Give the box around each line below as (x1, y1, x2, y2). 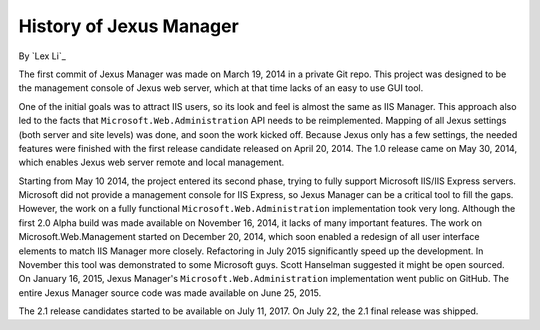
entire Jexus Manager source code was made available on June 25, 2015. (18, 286, 322, 299)
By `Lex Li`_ (18, 50, 67, 62)
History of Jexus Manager (18, 15, 239, 37)
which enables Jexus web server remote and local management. (18, 156, 285, 169)
